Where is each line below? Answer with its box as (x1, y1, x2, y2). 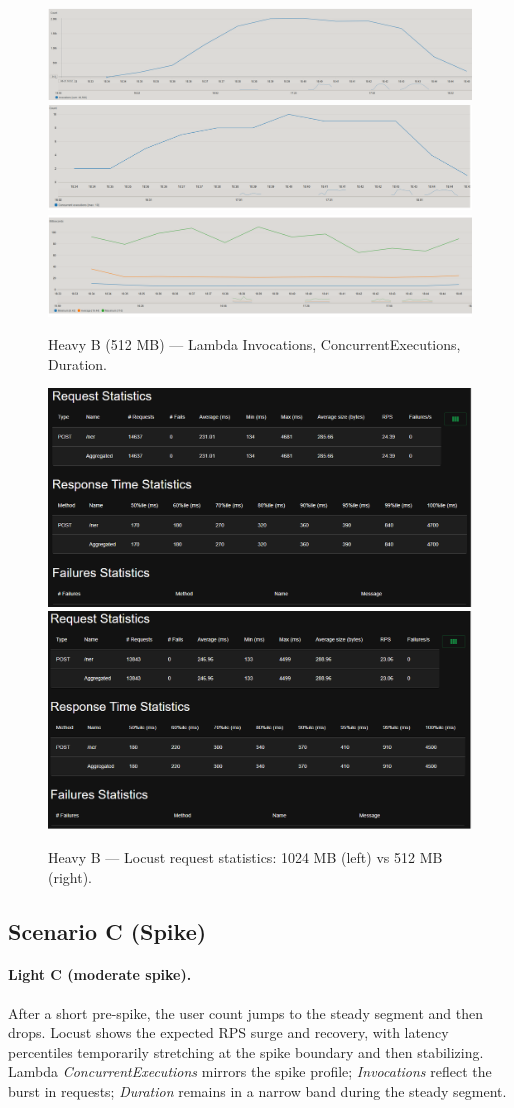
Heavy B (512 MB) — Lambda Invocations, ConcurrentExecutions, (48, 334, 461, 355)
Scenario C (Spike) (8, 915, 207, 946)
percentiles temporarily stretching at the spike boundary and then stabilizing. (8, 1041, 484, 1062)
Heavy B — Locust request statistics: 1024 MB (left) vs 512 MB (48, 846, 443, 867)
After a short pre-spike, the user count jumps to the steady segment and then (8, 1002, 484, 1023)
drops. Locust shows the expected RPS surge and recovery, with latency (8, 1022, 449, 1043)
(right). (48, 866, 93, 887)
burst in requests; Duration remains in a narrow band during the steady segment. (8, 1081, 507, 1102)
